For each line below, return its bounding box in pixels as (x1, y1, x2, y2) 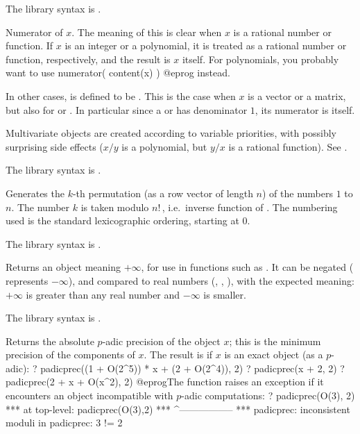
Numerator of (6, 24, 63, 39)
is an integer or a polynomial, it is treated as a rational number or (65, 38, 347, 53)
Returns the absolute (6, 333, 94, 348)
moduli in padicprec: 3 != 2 (6, 415, 123, 430)
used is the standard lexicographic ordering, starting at (6, 213, 239, 228)
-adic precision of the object (102, 333, 221, 348)
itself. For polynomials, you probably (182, 51, 339, 66)
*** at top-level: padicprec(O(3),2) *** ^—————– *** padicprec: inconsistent (6, 401, 350, 416)
